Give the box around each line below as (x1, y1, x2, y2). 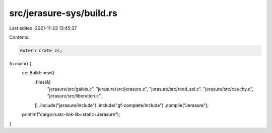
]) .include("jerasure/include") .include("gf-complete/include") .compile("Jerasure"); (34, 102, 209, 108)
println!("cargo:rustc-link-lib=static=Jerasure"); (22, 111, 120, 117)
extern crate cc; (20, 48, 63, 53)
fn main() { (9, 60, 32, 66)
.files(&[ (34, 79, 51, 85)
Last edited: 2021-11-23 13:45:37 (9, 25, 77, 31)
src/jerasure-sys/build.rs (9, 8, 118, 19)
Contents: (9, 34, 30, 40)
